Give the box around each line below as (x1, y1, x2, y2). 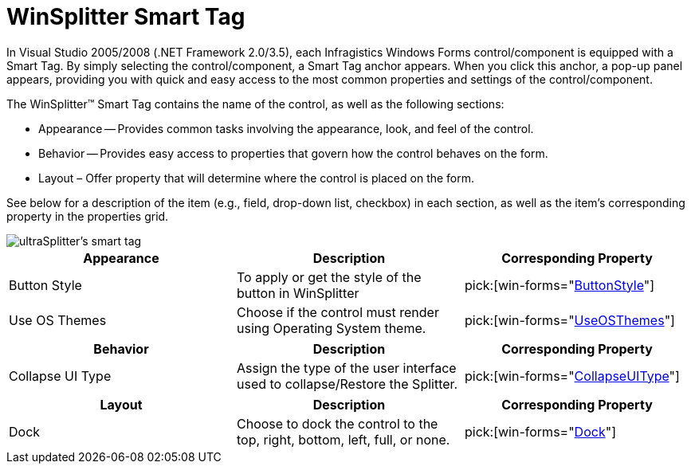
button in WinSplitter (236, 284, 359, 301)
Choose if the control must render (236, 304, 439, 320)
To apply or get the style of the (236, 268, 422, 285)
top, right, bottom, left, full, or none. (236, 431, 450, 448)
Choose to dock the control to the (236, 415, 438, 432)
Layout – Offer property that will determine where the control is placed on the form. (38, 170, 475, 185)
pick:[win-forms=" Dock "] (464, 423, 616, 440)
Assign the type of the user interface (236, 359, 457, 376)
